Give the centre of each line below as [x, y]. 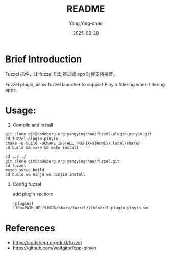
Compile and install [33, 125]
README [86, 9]
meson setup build [25, 170]
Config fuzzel [27, 184]
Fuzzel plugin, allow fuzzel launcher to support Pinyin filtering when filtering [85, 84]
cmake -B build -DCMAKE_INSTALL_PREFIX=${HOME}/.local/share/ [73, 143]
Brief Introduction [44, 59]
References [30, 228]
